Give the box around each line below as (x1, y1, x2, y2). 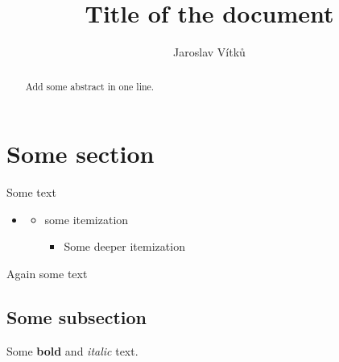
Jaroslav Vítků (173, 44, 246, 60)
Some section (6, 137, 155, 170)
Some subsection (6, 304, 147, 329)
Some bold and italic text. (6, 342, 138, 359)
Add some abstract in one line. (25, 79, 155, 93)
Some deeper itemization (64, 238, 185, 255)
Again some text (6, 264, 88, 281)
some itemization (44, 210, 129, 227)
